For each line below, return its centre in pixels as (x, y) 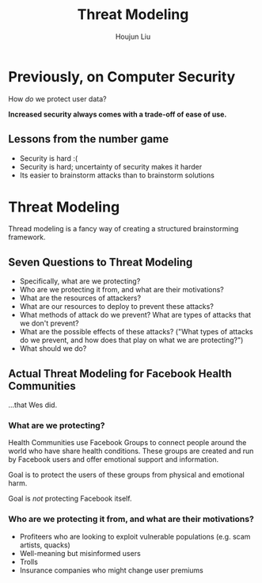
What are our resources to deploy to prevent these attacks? (116, 307)
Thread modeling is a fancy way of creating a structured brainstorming (123, 229)
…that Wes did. (33, 405)
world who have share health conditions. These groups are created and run (131, 451)
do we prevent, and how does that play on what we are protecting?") (131, 340)
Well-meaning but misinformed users (80, 553)
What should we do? (53, 349)
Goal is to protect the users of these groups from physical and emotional (127, 475)
